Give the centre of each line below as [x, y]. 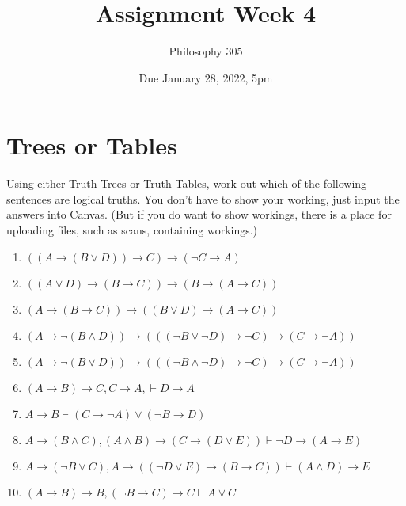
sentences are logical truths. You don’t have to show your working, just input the [203, 198]
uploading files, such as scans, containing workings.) [132, 230]
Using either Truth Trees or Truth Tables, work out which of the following [187, 183]
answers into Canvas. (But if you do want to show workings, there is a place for [199, 214]
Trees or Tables [92, 145]
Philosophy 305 [206, 51]
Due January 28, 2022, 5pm [206, 77]
